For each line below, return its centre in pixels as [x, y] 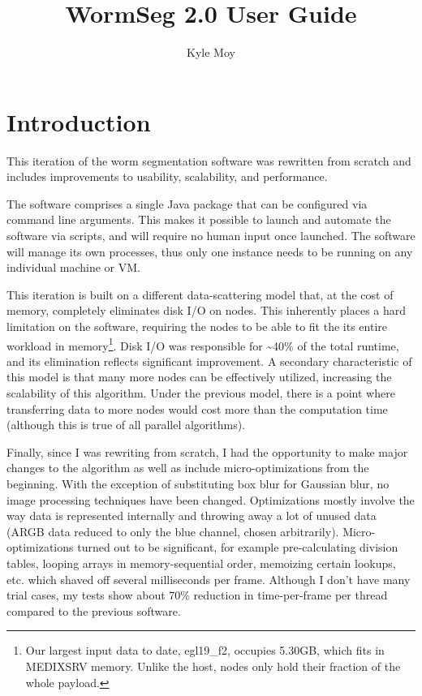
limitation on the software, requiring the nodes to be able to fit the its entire [197, 326]
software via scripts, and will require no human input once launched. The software [211, 236]
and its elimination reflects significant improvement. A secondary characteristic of [209, 361]
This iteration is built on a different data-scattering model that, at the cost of [200, 294]
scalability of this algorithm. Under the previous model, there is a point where [201, 393]
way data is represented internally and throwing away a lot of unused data [192, 516]
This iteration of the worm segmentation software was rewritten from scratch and [209, 160]
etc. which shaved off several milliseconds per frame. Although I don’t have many [209, 579]
